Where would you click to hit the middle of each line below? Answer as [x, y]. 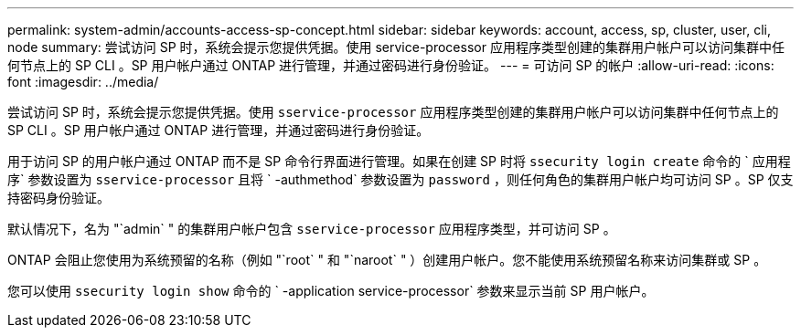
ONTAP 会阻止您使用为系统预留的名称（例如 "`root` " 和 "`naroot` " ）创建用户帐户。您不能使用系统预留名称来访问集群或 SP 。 [387, 260]
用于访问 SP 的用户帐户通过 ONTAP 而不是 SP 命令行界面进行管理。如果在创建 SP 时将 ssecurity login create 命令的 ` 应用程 [399, 161]
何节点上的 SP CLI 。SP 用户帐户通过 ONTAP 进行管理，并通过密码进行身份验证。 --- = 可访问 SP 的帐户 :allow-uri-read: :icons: [391, 65]
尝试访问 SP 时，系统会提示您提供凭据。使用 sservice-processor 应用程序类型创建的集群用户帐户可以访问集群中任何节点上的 [393, 112]
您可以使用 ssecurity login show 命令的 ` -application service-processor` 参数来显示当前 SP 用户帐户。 [331, 291]
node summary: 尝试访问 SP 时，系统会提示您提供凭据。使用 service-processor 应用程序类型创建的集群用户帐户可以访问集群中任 [396, 47]
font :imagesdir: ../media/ [83, 82]
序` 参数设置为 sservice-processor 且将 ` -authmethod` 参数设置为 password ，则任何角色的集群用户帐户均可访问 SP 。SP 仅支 [400, 179]
